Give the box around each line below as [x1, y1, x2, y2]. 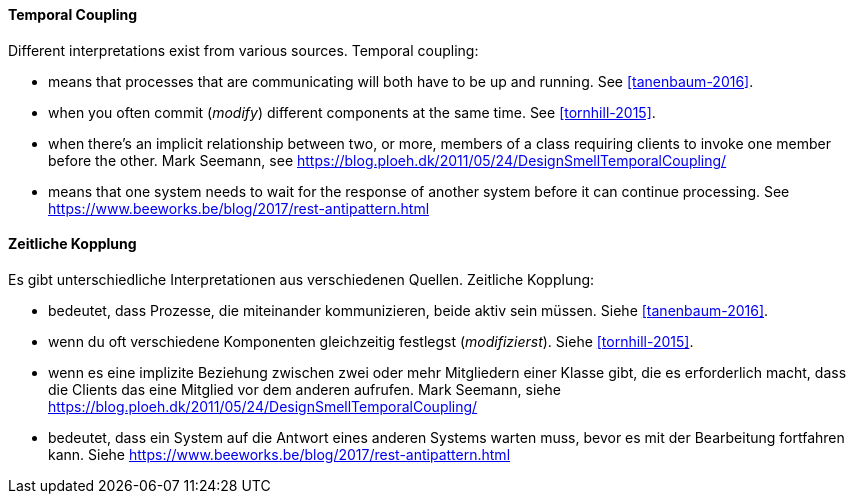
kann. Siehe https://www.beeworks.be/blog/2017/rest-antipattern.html [48, 445, 511, 463]
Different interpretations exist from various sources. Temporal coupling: [8, 41, 479, 59]
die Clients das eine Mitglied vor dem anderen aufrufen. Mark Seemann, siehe [48, 380, 561, 398]
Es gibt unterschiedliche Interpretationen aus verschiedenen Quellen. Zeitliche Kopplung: [8, 270, 595, 288]
